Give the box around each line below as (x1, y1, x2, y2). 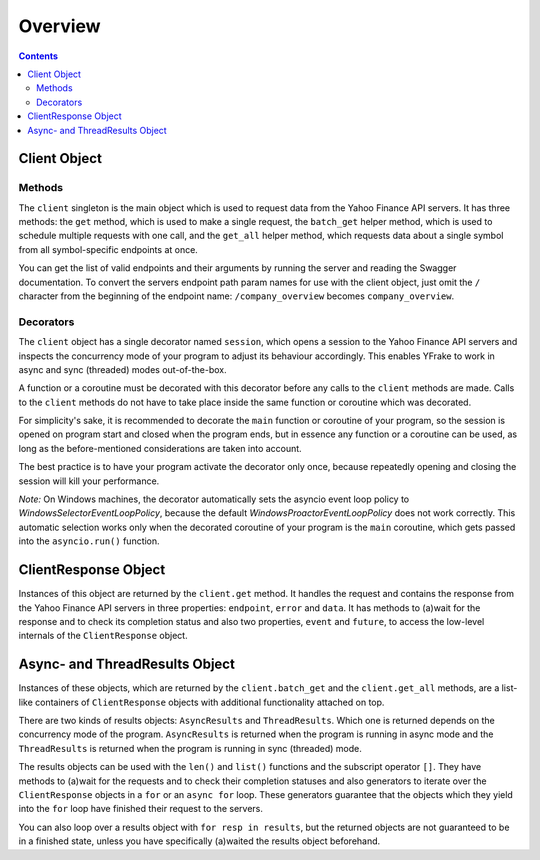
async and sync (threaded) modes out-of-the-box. (18, 363, 227, 375)
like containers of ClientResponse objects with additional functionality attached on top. (18, 696, 385, 708)
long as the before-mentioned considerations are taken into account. (18, 442, 302, 454)
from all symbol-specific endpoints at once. (18, 243, 199, 255)
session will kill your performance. (18, 475, 160, 487)
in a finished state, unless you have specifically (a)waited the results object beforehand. (18, 835, 381, 847)
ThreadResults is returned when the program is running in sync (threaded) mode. (18, 742, 362, 754)
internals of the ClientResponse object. (18, 630, 189, 642)
